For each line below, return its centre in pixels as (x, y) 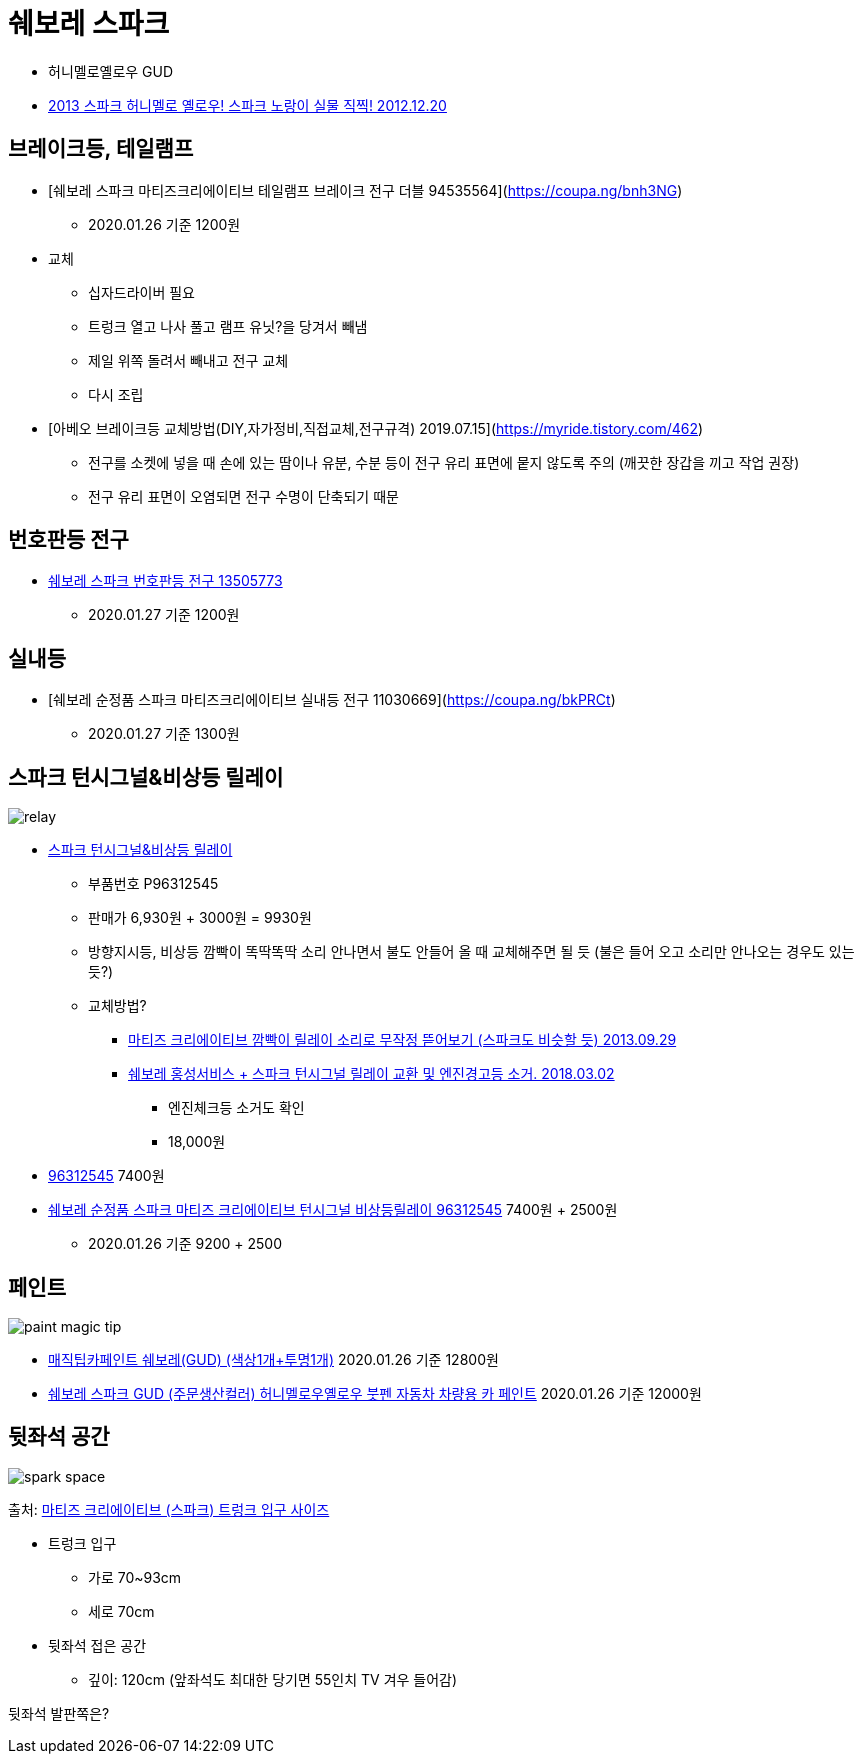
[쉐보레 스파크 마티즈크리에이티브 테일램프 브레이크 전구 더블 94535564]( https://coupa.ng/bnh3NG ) (365, 190)
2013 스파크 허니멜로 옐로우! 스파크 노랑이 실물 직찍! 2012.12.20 (247, 105)
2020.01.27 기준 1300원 (164, 734)
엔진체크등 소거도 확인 (236, 1108)
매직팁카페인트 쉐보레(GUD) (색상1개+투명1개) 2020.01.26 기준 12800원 (273, 1359)
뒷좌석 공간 (59, 1437)
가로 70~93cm (135, 1577)
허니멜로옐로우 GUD (111, 71)
